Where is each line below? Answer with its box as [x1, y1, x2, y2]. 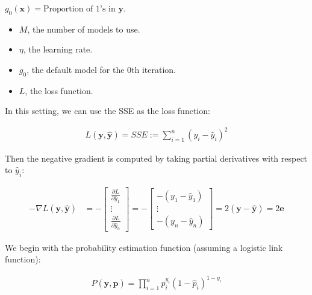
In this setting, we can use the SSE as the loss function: [5, 104, 210, 117]
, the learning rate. [23, 43, 93, 56]
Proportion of [43, 5, 93, 13]
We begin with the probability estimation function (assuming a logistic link [5, 241, 283, 253]
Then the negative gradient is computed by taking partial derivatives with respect [5, 151, 308, 164]
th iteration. [131, 63, 176, 75]
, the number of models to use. [27, 22, 140, 35]
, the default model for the [27, 63, 125, 75]
